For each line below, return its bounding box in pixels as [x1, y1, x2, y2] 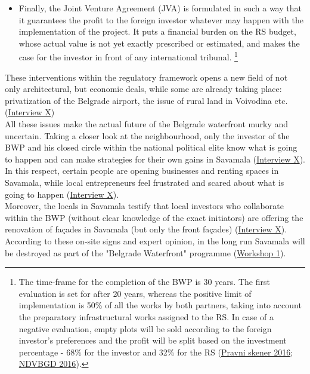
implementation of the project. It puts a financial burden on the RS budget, [18, 25, 296, 38]
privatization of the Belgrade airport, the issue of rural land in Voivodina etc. [5, 94, 288, 106]
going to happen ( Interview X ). [5, 188, 119, 200]
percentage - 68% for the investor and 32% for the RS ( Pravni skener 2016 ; [18, 345, 293, 358]
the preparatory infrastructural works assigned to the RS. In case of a [18, 310, 274, 323]
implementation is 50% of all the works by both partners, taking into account [18, 299, 302, 311]
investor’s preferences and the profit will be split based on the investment [18, 334, 287, 347]
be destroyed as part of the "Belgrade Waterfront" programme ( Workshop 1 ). [5, 246, 286, 259]
